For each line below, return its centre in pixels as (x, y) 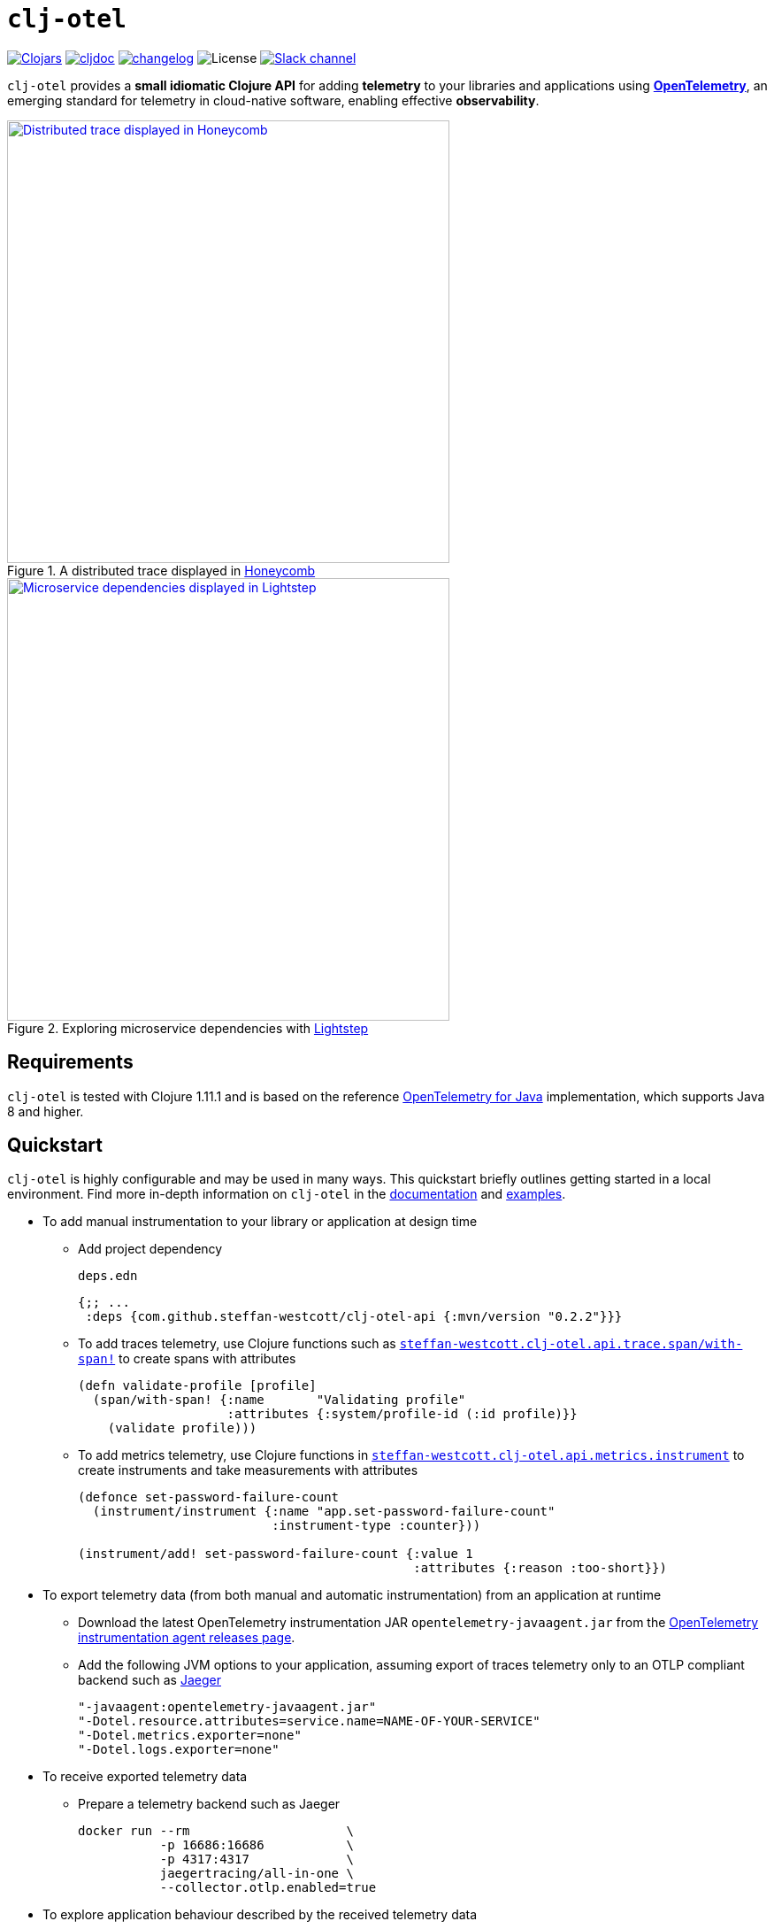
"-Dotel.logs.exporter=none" (179, 1750)
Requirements (70, 1062)
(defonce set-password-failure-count (209, 1497)
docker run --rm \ (216, 1831)
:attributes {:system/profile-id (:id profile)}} (402, 1414)
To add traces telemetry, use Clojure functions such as (237, 1344)
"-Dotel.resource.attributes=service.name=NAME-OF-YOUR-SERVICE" (309, 1721)
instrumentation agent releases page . (187, 1638)
